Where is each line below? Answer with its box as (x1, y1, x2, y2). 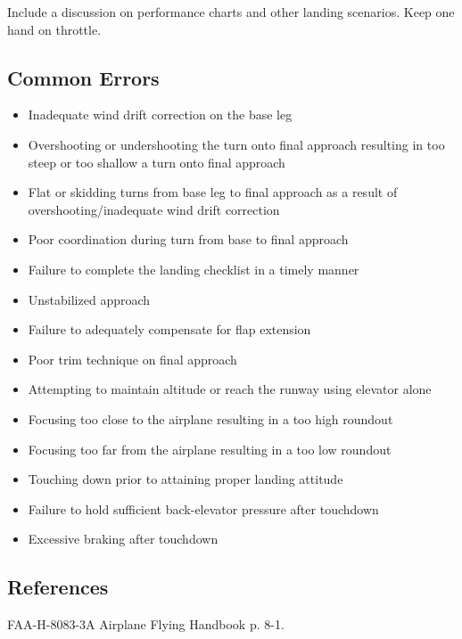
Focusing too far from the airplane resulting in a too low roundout (28, 439, 392, 458)
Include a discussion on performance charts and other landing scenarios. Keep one (7, 3, 455, 20)
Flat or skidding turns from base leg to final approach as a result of (28, 183, 398, 201)
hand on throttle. (7, 20, 102, 38)
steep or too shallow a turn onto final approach (28, 152, 285, 171)
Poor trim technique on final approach (28, 349, 237, 368)
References (7, 573, 109, 601)
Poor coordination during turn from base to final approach (28, 230, 349, 249)
